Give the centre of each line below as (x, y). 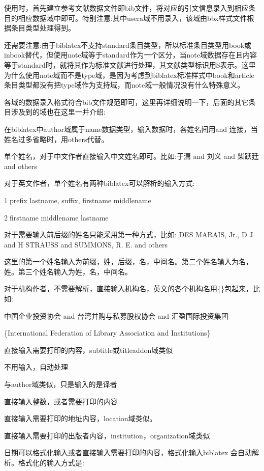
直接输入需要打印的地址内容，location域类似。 (80, 418)
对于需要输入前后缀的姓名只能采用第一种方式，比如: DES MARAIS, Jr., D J (129, 234)
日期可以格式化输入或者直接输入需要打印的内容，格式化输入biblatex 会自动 (128, 452)
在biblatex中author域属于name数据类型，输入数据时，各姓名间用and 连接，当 (131, 129)
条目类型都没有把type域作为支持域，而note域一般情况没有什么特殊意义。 (124, 85)
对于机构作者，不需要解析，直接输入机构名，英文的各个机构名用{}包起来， (128, 288)
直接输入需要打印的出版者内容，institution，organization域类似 (107, 435)
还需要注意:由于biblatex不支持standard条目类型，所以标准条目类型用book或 (128, 45)
